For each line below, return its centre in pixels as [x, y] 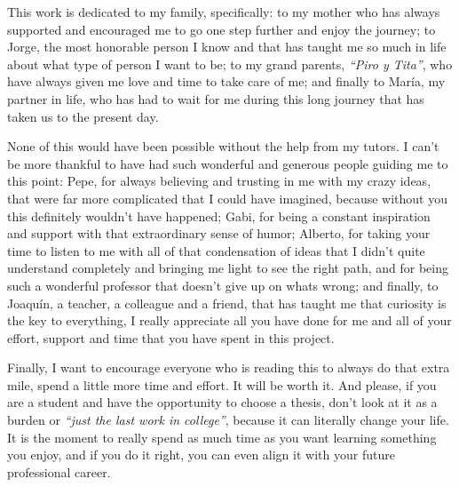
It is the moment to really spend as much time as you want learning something [222, 437]
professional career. [59, 471]
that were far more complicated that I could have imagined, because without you [228, 198]
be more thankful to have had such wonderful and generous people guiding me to [228, 163]
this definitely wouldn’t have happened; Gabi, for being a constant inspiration [219, 216]
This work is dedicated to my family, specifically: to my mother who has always [224, 12]
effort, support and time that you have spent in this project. [171, 337]
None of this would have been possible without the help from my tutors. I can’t [223, 146]
